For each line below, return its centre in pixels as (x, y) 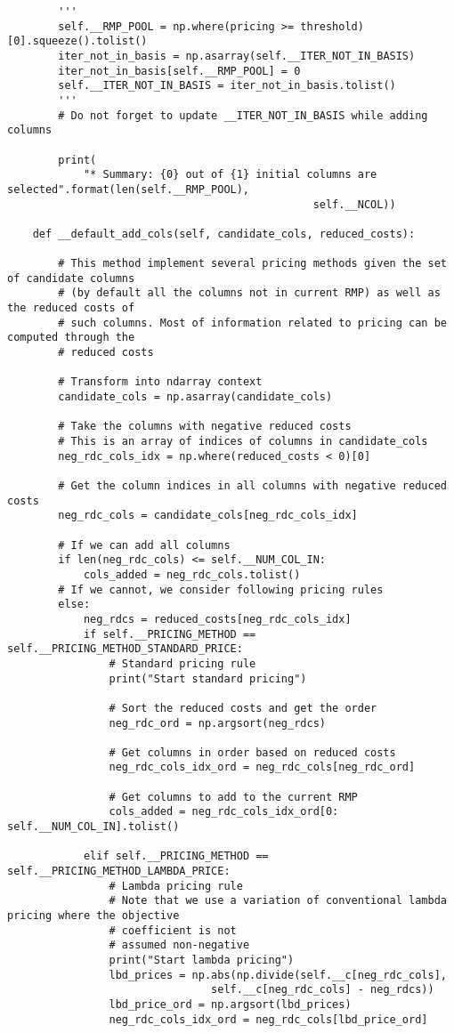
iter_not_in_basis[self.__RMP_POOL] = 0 (179, 71)
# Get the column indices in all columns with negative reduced (252, 486)
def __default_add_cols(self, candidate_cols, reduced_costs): (224, 234)
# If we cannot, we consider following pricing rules (221, 589)
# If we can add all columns (144, 545)
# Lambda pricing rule (176, 886)
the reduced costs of (71, 308)
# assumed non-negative (179, 945)
